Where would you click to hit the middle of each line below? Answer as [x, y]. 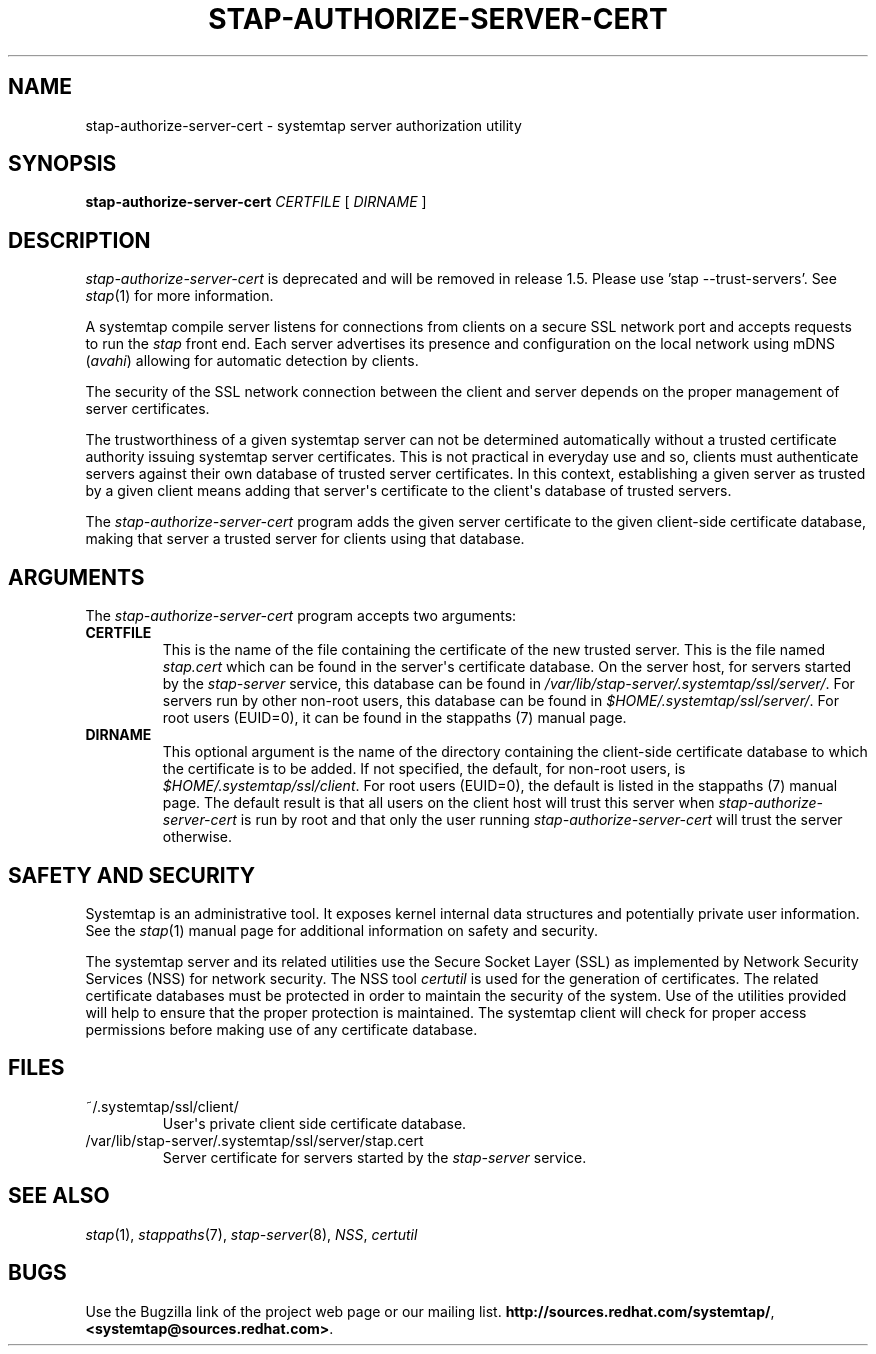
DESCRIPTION [79, 240]
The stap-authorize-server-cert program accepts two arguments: [301, 616]
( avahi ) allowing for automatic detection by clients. [252, 361]
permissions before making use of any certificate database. [281, 1029]
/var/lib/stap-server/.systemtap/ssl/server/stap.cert [254, 1140]
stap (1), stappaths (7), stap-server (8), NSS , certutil [251, 1234]
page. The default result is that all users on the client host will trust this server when [438, 803]
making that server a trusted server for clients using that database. [305, 539]
